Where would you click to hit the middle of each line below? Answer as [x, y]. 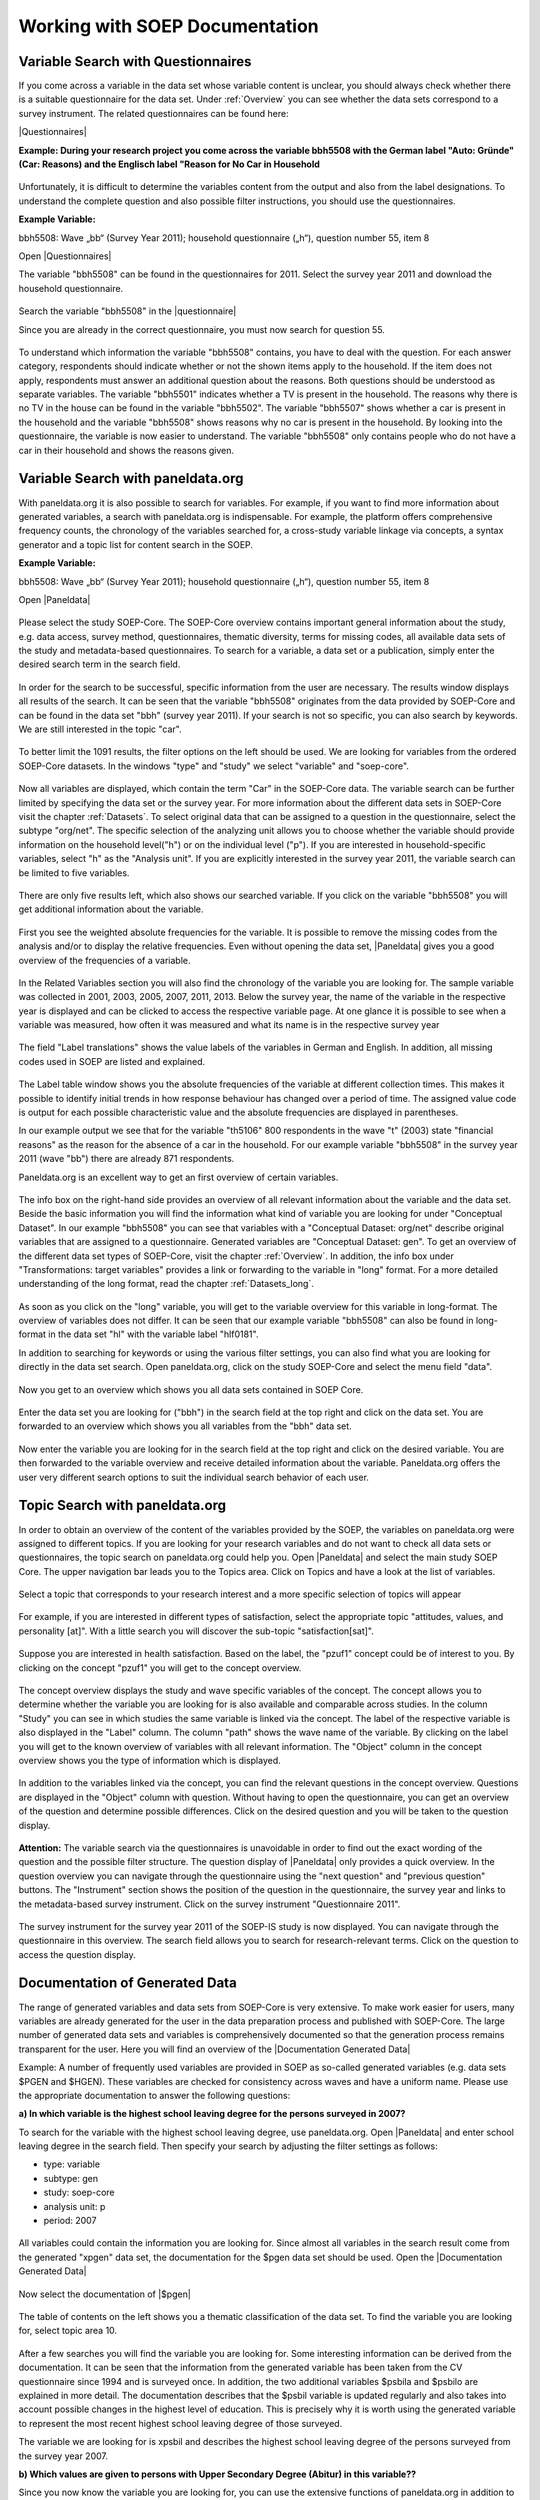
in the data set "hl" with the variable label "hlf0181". [153, 1334]
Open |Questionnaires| [65, 256]
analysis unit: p [74, 2206]
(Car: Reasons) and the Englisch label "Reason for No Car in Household [169, 164]
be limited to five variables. [74, 872]
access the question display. [77, 1954]
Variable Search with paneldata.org [131, 478]
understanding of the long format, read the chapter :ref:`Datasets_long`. [166, 1284]
